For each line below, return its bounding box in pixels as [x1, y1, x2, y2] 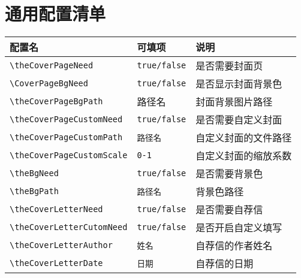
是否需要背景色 [195, 167, 263, 181]
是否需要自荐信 [195, 203, 263, 217]
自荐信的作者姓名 [195, 238, 273, 253]
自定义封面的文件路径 [195, 131, 292, 145]
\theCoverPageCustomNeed [10, 114, 123, 125]
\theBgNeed [10, 168, 59, 179]
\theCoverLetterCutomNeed [10, 222, 128, 232]
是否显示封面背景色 [195, 77, 282, 91]
